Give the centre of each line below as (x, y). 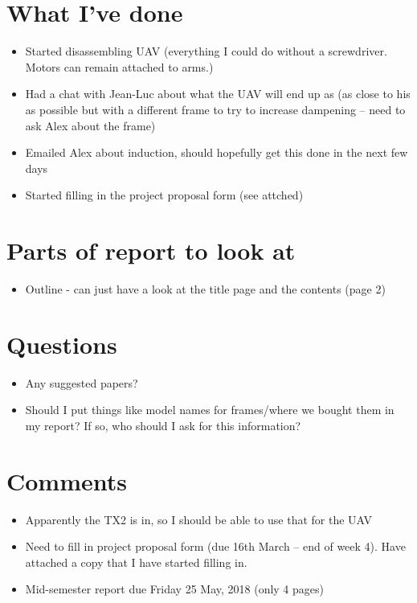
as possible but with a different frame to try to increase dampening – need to (215, 109)
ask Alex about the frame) (90, 125)
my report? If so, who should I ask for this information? (163, 425)
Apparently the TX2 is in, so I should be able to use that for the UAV (199, 519)
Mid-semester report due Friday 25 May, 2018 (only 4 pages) (174, 589)
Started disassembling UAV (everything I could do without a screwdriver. (206, 51)
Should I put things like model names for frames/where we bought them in (210, 410)
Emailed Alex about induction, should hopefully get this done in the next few (217, 152)
